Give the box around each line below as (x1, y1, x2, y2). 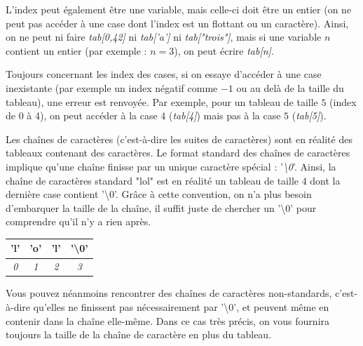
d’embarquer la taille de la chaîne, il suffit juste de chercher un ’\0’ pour (6, 200, 317, 215)
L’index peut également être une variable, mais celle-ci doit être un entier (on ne (6, 2, 352, 16)
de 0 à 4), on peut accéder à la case (6, 108, 158, 123)
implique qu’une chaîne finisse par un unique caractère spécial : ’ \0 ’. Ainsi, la (6, 159, 336, 173)
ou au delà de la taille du (236, 80, 344, 95)
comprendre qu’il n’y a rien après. (6, 214, 151, 229)
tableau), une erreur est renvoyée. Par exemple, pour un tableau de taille (6, 94, 318, 109)
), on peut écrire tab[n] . (174, 43, 274, 58)
